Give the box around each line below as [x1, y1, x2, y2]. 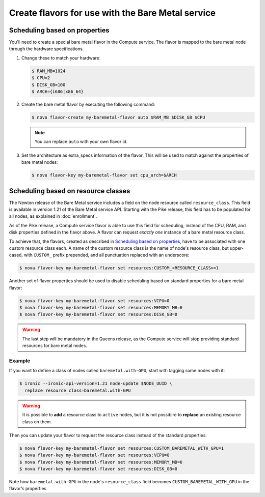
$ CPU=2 [31, 75, 50, 81]
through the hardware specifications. [9, 46, 84, 52]
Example [9, 357, 30, 364]
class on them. [22, 418, 52, 425]
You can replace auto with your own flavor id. [34, 139, 128, 145]
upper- [230, 245, 244, 251]
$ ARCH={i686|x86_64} [31, 89, 84, 94]
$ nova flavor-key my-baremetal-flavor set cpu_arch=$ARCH [31, 173, 177, 178]
